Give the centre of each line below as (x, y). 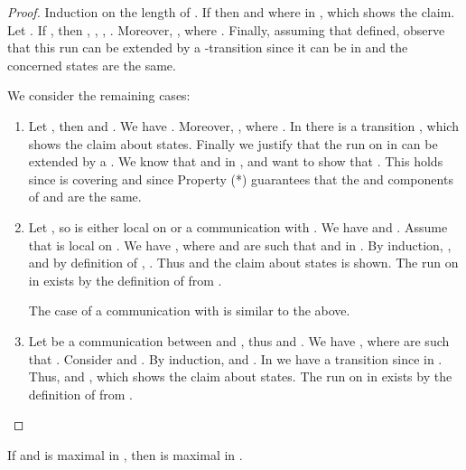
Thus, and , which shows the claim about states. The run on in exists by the (240, 376)
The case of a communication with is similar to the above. (189, 310)
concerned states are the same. (92, 65)
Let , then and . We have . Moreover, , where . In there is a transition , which (243, 125)
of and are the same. (85, 197)
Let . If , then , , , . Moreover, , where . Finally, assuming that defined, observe (226, 29)
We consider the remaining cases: (99, 95)
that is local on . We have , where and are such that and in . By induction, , (240, 244)
